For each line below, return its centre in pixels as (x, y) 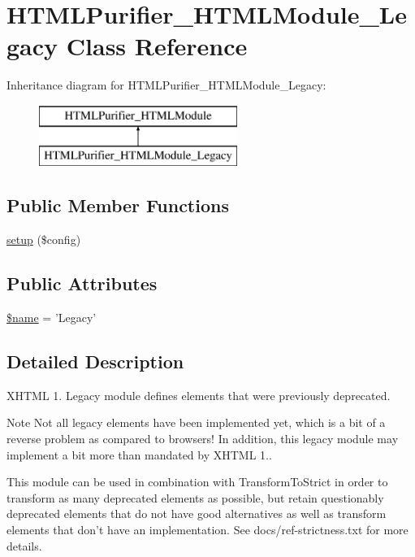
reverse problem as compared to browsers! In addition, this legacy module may (203, 439)
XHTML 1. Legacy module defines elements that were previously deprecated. (199, 395)
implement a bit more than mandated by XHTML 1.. (139, 454)
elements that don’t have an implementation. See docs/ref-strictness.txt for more (207, 530)
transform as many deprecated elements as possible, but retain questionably (195, 497)
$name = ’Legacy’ (52, 318)
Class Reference (157, 46)
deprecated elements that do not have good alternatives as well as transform (197, 513)
